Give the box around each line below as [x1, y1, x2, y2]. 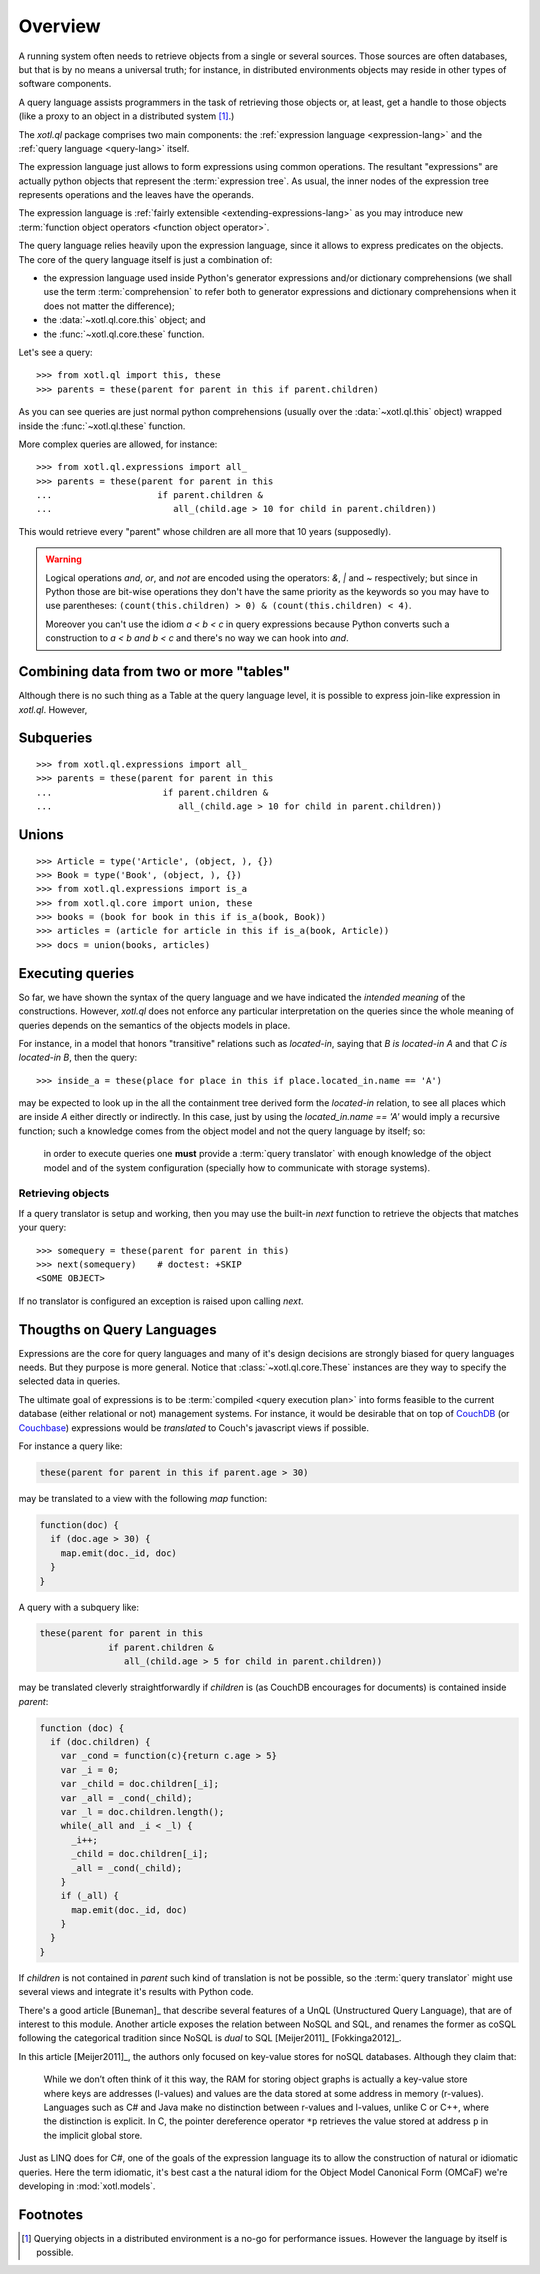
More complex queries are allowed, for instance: [18, 438, 218, 450]
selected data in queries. [18, 1375, 121, 1387]
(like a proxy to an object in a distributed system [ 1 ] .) [18, 110, 235, 122]
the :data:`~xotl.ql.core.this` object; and [43, 314, 206, 326]
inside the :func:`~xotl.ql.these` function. [18, 420, 186, 432]
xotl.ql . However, [18, 703, 88, 715]
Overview [18, 15, 101, 37]
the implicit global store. [43, 2129, 143, 2141]
